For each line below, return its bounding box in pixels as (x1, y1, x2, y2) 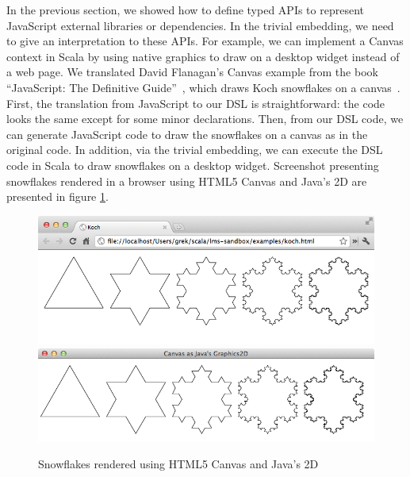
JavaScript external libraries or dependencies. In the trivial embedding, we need (6, 17, 394, 33)
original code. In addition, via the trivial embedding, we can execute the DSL (6, 141, 383, 158)
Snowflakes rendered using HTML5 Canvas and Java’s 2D (38, 455, 319, 471)
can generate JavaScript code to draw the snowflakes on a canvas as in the (6, 125, 368, 142)
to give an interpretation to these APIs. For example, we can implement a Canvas (6, 33, 404, 49)
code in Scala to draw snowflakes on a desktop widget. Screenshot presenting (6, 156, 379, 173)
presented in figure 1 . (6, 188, 109, 205)
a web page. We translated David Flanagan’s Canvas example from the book (6, 63, 378, 80)
